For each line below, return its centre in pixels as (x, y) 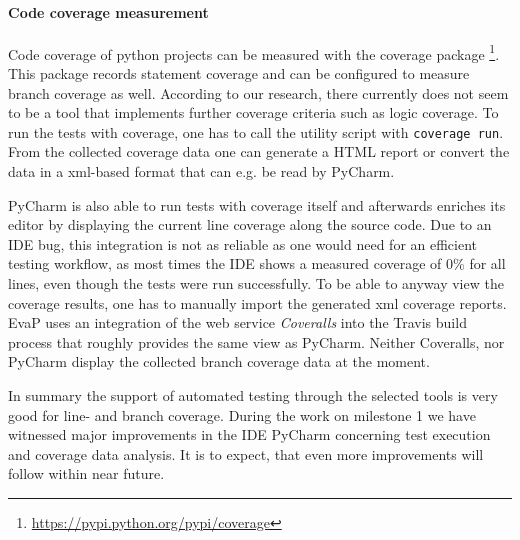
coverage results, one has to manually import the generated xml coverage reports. (257, 302)
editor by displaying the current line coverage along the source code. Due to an (250, 224)
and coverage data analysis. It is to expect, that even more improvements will (246, 453)
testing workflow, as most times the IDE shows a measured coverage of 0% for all (257, 263)
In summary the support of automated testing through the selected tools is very (253, 395)
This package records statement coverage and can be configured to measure (239, 73)
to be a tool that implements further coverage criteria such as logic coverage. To (253, 112)
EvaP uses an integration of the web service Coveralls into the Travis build (237, 322)
